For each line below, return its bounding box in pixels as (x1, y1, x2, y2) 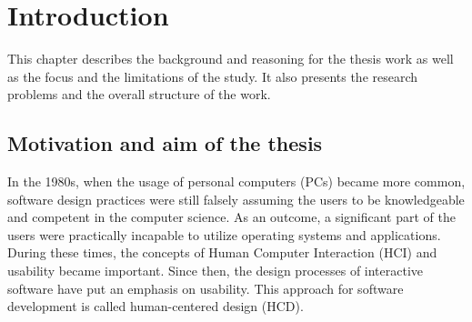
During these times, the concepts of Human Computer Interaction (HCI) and (7, 243, 437, 262)
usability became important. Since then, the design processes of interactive (7, 261, 424, 280)
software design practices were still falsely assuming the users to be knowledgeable (7, 189, 465, 208)
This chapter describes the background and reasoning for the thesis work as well (7, 49, 454, 68)
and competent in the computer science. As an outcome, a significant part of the (7, 207, 456, 226)
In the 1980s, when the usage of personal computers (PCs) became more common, (7, 172, 466, 191)
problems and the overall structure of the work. (7, 85, 271, 104)
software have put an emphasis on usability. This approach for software (7, 278, 404, 297)
